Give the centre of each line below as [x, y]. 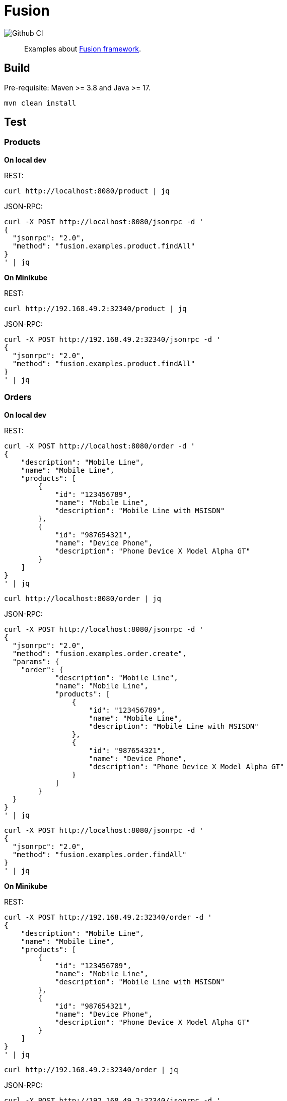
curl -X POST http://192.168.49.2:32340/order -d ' [108, 917]
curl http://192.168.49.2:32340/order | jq [91, 1069]
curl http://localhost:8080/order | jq [83, 598]
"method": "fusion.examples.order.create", [99, 653]
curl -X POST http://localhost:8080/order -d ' [100, 446]
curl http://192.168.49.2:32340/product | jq [95, 308]
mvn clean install [40, 103]
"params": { [36, 661]
